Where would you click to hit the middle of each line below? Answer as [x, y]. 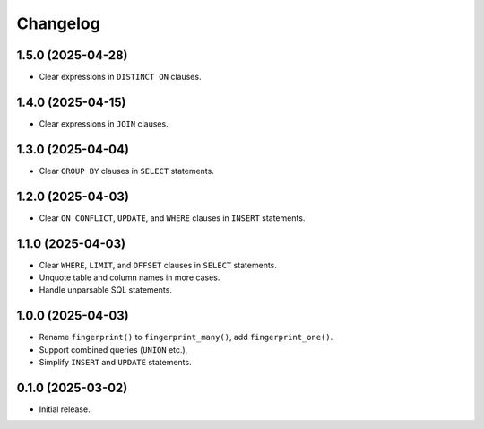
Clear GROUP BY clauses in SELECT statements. [126, 171]
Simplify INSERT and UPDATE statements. [115, 363]
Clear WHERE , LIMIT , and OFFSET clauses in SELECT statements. [158, 265]
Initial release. [65, 409]
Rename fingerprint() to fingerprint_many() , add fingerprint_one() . [186, 337]
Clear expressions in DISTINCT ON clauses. [120, 77]
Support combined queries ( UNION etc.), [113, 349]
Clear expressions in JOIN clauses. [104, 123]
